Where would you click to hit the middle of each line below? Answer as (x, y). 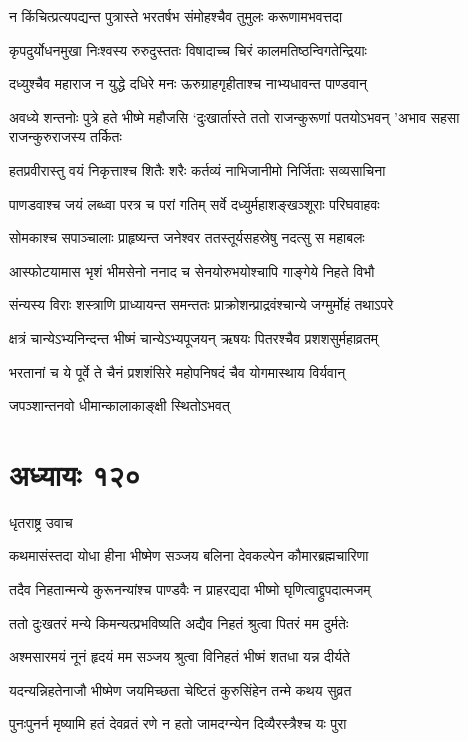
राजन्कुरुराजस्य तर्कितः (65, 136)
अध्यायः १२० (75, 473)
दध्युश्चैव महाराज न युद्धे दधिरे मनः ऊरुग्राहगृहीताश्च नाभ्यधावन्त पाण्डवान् (188, 83)
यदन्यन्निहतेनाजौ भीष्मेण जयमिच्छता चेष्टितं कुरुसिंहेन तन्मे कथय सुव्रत (180, 689)
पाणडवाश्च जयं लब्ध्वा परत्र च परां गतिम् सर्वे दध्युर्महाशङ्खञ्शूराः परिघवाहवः (194, 203)
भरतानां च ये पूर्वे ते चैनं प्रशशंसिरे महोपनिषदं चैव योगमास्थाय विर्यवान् (177, 371)
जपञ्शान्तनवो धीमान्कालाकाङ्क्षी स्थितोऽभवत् (119, 405)
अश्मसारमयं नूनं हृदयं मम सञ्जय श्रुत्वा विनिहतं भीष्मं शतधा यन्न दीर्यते (179, 656)
